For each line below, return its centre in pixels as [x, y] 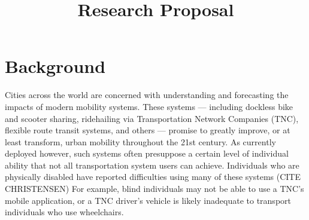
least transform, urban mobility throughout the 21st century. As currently [140, 141]
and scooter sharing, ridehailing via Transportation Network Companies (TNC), [152, 118]
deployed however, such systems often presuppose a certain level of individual [147, 153]
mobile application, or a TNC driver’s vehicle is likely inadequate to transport [148, 200]
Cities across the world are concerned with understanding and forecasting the [147, 95]
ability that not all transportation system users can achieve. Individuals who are [152, 165]
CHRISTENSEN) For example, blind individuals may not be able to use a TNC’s [154, 189]
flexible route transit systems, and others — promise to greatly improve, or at [148, 130]
